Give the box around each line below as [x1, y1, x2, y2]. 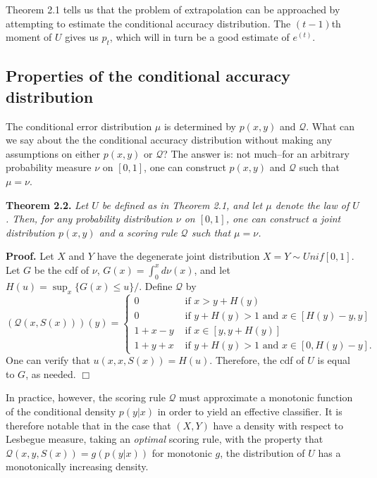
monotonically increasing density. [6, 459, 149, 474]
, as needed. [25, 366, 76, 381]
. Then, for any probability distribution [6, 211, 173, 226]
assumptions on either [6, 146, 101, 161]
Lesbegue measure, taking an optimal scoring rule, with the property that [6, 432, 323, 446]
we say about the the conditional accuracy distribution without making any [6, 132, 333, 147]
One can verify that [6, 353, 90, 367]
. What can [306, 118, 355, 133]
